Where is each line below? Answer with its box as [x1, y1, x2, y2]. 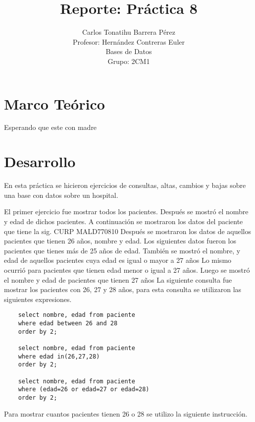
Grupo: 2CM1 [107, 56, 150, 66]
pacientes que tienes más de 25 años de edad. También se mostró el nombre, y [4, 245, 241, 255]
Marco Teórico [4, 93, 105, 114]
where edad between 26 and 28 [18, 319, 118, 327]
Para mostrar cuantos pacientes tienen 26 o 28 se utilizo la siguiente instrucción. [4, 408, 248, 419]
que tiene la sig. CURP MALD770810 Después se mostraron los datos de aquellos [4, 226, 251, 236]
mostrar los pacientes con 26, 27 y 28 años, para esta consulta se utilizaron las [4, 284, 242, 295]
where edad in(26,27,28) [18, 353, 100, 360]
